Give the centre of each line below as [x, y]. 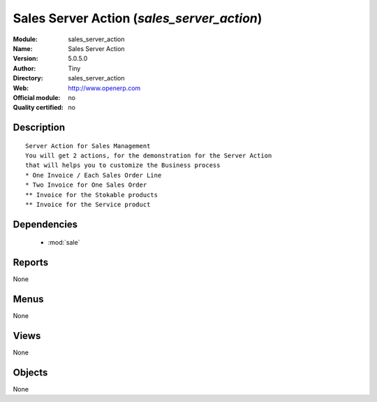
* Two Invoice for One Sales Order [86, 185]
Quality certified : [38, 108]
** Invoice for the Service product [88, 205]
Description [39, 128]
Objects [30, 372]
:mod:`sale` [64, 243]
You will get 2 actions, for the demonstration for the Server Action [149, 156]
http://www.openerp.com [104, 88]
